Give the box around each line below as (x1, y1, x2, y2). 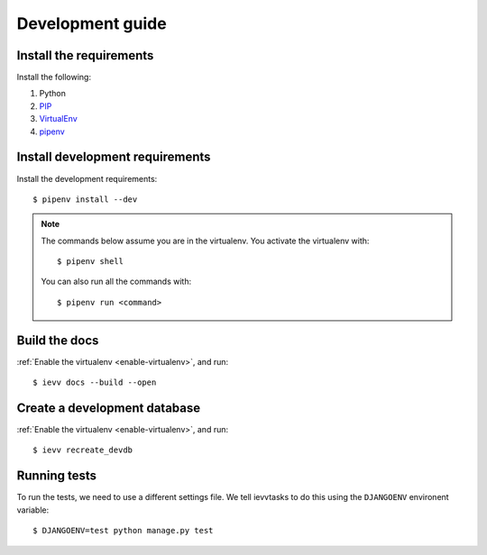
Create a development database (16, 400, 201, 415)
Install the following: (16, 72, 92, 83)
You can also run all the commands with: (41, 276, 192, 287)
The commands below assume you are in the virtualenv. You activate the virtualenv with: (41, 235, 370, 246)
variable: (16, 505, 50, 515)
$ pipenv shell (57, 257, 124, 267)
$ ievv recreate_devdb (32, 445, 133, 455)
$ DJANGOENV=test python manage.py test (32, 525, 214, 536)
